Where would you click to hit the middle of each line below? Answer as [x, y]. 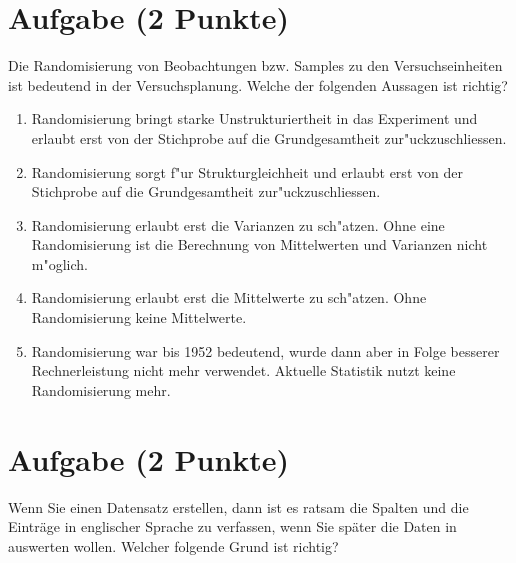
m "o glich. [60, 263]
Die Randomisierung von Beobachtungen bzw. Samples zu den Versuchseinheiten [255, 65]
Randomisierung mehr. [101, 389]
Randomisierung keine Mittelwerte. [139, 317]
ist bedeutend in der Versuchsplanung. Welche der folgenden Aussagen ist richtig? [258, 84]
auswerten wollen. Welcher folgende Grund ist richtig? [173, 545]
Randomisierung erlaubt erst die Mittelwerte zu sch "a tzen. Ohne [229, 297]
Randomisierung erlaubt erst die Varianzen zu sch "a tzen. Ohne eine [238, 224]
